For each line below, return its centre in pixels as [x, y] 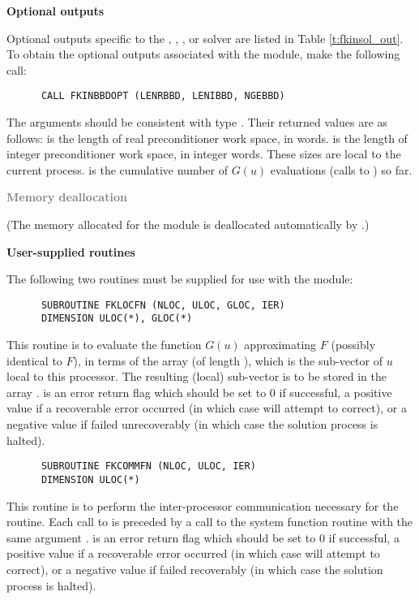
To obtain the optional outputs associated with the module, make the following [203, 54]
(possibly [353, 345]
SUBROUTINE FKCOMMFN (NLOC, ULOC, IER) [148, 466]
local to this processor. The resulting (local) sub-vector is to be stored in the [197, 376]
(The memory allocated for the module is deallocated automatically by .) [188, 224]
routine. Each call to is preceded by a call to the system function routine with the [210, 522]
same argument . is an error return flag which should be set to [161, 537]
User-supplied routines [71, 251]
